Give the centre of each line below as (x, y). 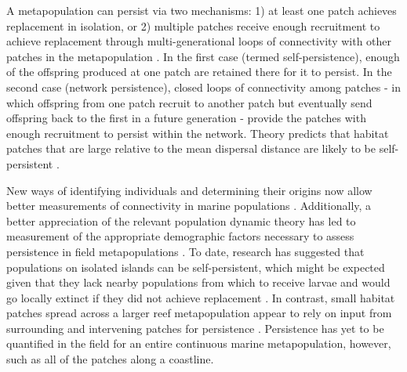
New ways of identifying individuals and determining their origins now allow (189, 190)
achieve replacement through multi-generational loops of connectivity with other (199, 41)
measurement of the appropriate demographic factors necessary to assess (180, 236)
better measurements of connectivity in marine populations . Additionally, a (189, 206)
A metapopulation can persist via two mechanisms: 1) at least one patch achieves (202, 10)
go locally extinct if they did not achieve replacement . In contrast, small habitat (201, 297)
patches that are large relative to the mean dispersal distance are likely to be (191, 148)
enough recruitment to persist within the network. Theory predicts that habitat (198, 133)
